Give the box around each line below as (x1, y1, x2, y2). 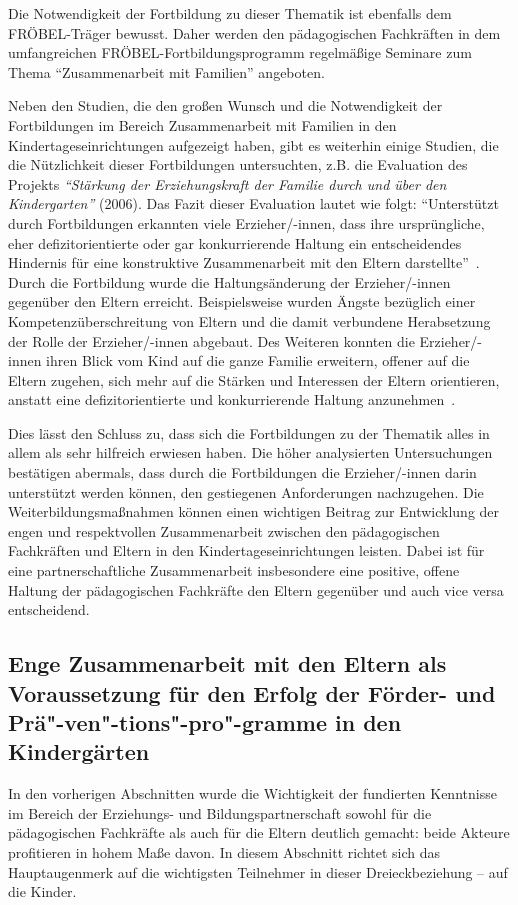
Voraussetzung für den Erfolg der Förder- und (8, 677, 496, 708)
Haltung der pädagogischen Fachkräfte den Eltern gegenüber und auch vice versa (8, 579, 504, 600)
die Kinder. (8, 881, 77, 902)
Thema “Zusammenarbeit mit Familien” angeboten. (8, 61, 325, 82)
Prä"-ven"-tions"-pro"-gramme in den (8, 706, 402, 737)
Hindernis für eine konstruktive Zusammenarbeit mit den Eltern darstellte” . (8, 252, 480, 273)
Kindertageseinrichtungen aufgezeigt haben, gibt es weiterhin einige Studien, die (8, 134, 499, 155)
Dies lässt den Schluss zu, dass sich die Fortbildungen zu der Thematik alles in (8, 422, 490, 443)
